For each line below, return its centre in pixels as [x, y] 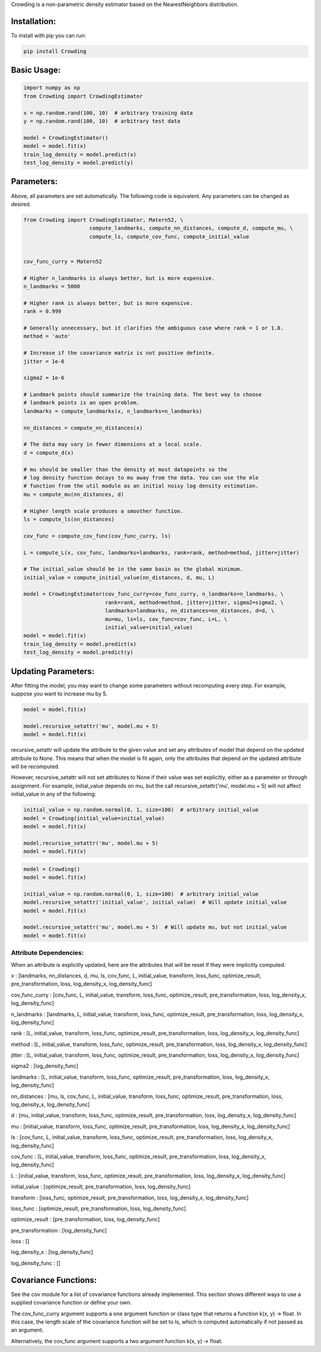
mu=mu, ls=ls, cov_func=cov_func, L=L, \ [166, 619]
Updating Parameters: [53, 671]
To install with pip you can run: [48, 35]
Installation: [34, 21]
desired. [21, 204]
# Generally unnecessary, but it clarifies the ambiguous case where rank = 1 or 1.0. [154, 328]
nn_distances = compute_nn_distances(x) [83, 428]
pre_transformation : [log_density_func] [59, 1230]
